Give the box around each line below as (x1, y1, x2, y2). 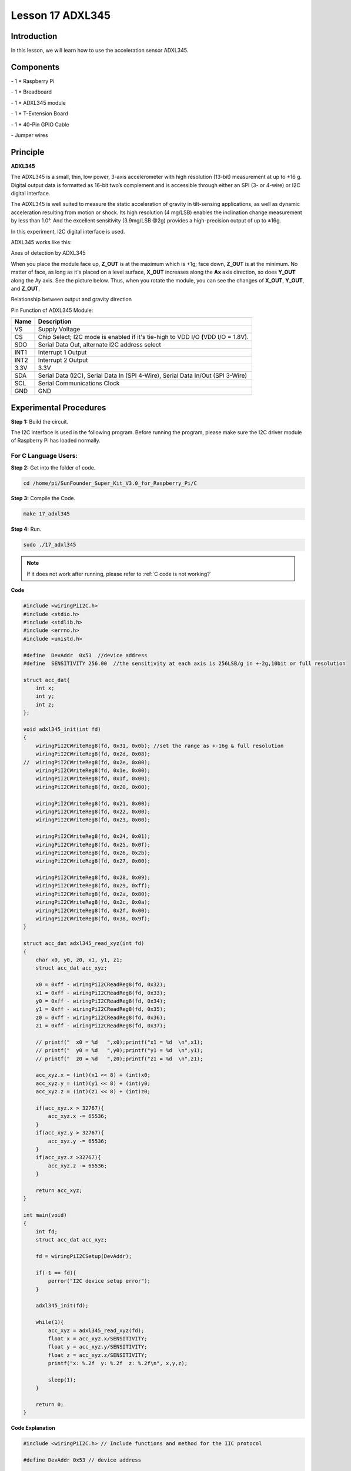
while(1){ (35, 1319, 64, 1326)
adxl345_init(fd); (35, 1302, 89, 1309)
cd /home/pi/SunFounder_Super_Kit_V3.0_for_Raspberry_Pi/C (23, 480, 197, 487)
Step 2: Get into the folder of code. (11, 464, 96, 471)
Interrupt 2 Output (38, 356, 88, 364)
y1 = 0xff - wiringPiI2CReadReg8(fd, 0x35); (35, 1006, 166, 1013)
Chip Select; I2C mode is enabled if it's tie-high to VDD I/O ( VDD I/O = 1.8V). (38, 333, 249, 341)
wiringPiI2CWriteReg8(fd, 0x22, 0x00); (35, 808, 151, 815)
